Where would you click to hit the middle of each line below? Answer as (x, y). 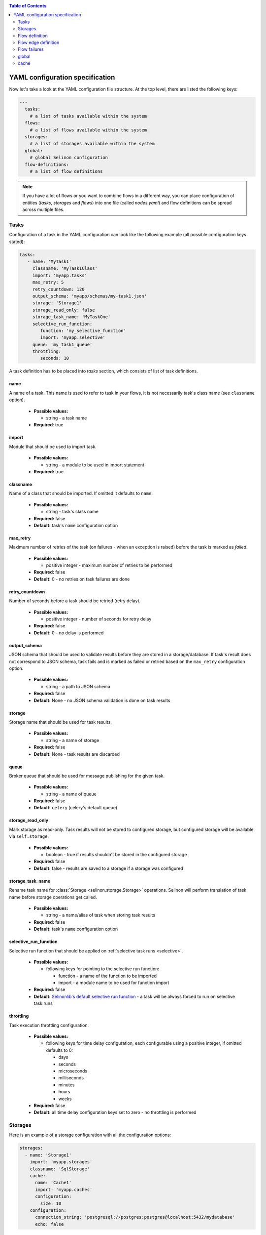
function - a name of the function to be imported (108, 976)
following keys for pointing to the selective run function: (103, 969)
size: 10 (51, 1203)
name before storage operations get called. (53, 897)
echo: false (50, 1224)
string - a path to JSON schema (78, 686)
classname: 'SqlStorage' (60, 1169)
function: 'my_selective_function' (83, 330)
